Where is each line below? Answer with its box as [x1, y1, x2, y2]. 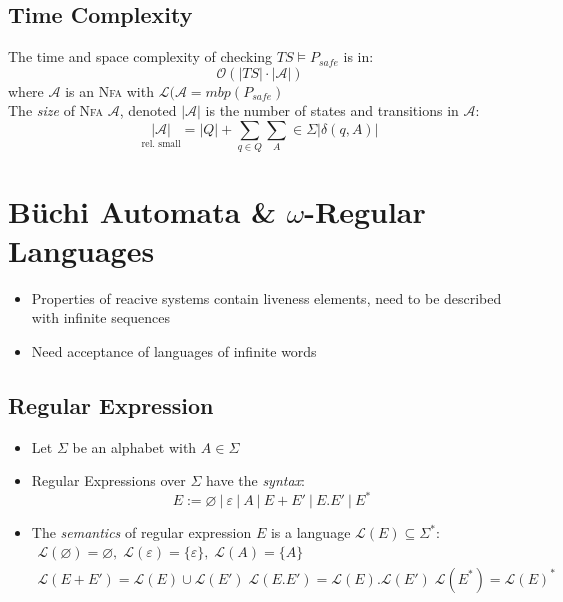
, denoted [119, 100, 177, 121]
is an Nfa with [65, 80, 154, 101]
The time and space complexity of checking [8, 46, 273, 67]
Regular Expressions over [31, 470, 186, 491]
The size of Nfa [8, 100, 104, 121]
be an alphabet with [72, 436, 197, 457]
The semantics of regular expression [31, 522, 252, 543]
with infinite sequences [31, 307, 171, 328]
